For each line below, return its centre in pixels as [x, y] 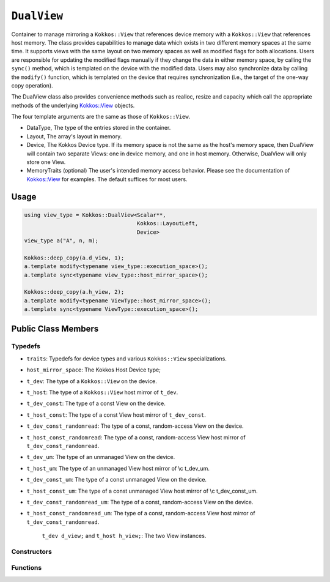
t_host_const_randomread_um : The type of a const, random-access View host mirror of [141, 513]
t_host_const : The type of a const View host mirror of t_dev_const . [116, 415]
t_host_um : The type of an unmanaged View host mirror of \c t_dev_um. [118, 468]
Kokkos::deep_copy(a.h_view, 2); [74, 292]
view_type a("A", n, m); [61, 241]
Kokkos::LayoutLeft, [167, 224]
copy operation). [32, 85]
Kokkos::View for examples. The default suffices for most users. [107, 179]
